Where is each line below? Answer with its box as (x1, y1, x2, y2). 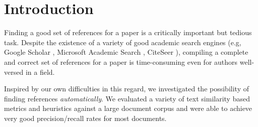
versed (4, 66, 24, 77)
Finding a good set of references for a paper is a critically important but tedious (4, 27, 252, 38)
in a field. (25, 66, 55, 77)
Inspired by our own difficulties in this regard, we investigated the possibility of (4, 83, 249, 94)
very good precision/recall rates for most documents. (4, 112, 167, 123)
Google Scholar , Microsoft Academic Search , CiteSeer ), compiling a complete (4, 47, 248, 57)
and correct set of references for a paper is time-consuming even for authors (4, 56, 238, 67)
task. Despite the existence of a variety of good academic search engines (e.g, (4, 37, 241, 47)
